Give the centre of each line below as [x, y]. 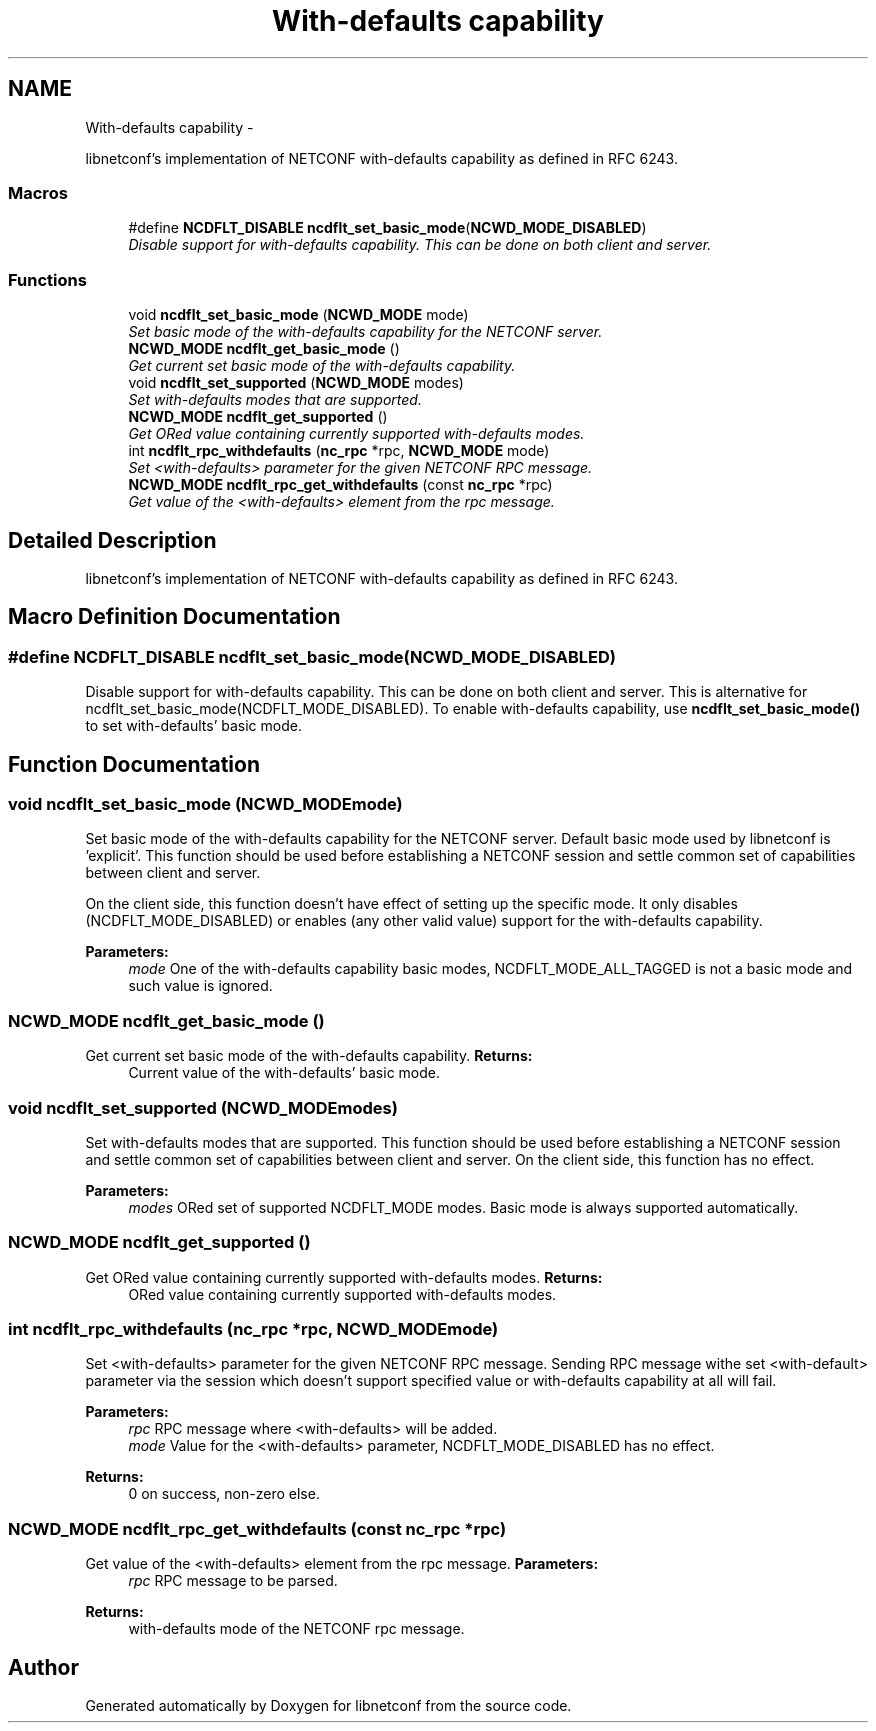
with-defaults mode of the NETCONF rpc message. [296, 1629]
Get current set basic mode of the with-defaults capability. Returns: [309, 1056]
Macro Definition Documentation [174, 617]
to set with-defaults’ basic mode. [193, 726]
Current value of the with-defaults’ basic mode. [284, 1073]
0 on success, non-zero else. [224, 1494]
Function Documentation [134, 764]
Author [43, 1667]
